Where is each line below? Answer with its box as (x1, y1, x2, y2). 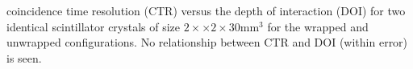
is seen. (6, 49, 42, 66)
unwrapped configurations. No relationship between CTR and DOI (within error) (6, 34, 408, 51)
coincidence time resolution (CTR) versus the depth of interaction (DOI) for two (6, 2, 406, 18)
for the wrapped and (267, 18, 369, 34)
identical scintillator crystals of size (6, 18, 181, 34)
